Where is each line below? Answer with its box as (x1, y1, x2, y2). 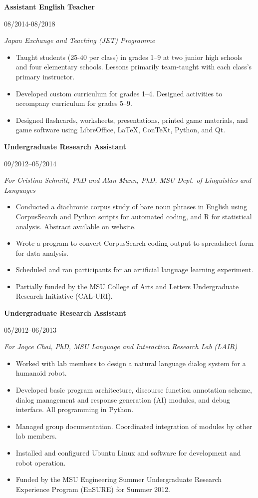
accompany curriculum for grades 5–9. (15, 98, 132, 108)
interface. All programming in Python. (15, 404, 134, 415)
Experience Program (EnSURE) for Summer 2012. (15, 484, 170, 494)
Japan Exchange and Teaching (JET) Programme (4, 35, 155, 45)
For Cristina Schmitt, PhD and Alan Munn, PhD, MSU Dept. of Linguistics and (4, 175, 252, 185)
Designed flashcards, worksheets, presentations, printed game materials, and (15, 114, 248, 125)
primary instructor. (15, 71, 75, 81)
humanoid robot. (15, 368, 67, 378)
